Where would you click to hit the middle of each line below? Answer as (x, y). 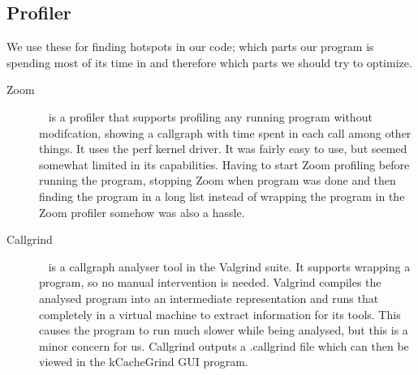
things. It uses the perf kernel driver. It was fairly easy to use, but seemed (223, 149)
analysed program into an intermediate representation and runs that (209, 298)
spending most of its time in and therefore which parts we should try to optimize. (209, 62)
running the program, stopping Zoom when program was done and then (218, 180)
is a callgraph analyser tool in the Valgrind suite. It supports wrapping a (229, 266)
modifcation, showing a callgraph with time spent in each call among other (225, 132)
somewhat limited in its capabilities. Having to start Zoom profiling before (224, 164)
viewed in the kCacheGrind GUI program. (144, 362)
